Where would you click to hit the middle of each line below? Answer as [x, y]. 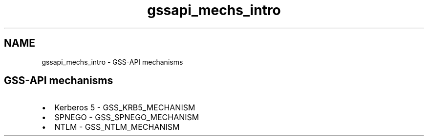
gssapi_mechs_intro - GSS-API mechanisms [112, 62]
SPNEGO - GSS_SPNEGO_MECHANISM [127, 117]
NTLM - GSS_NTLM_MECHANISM [117, 127]
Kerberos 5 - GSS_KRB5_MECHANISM [125, 108]
